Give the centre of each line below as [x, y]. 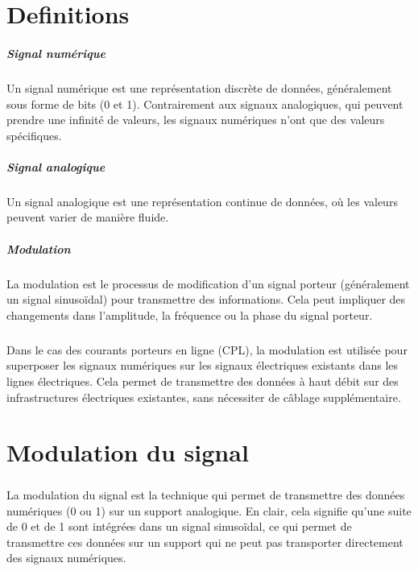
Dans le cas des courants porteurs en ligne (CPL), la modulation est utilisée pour [207, 349]
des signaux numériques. [66, 558]
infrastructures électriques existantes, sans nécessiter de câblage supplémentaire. [204, 397]
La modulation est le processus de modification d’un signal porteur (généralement [208, 283]
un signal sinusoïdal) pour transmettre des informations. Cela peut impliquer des [206, 299]
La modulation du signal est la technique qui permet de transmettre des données [206, 494]
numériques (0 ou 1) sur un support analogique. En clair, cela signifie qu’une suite [209, 510]
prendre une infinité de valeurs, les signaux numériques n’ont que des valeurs [196, 120]
